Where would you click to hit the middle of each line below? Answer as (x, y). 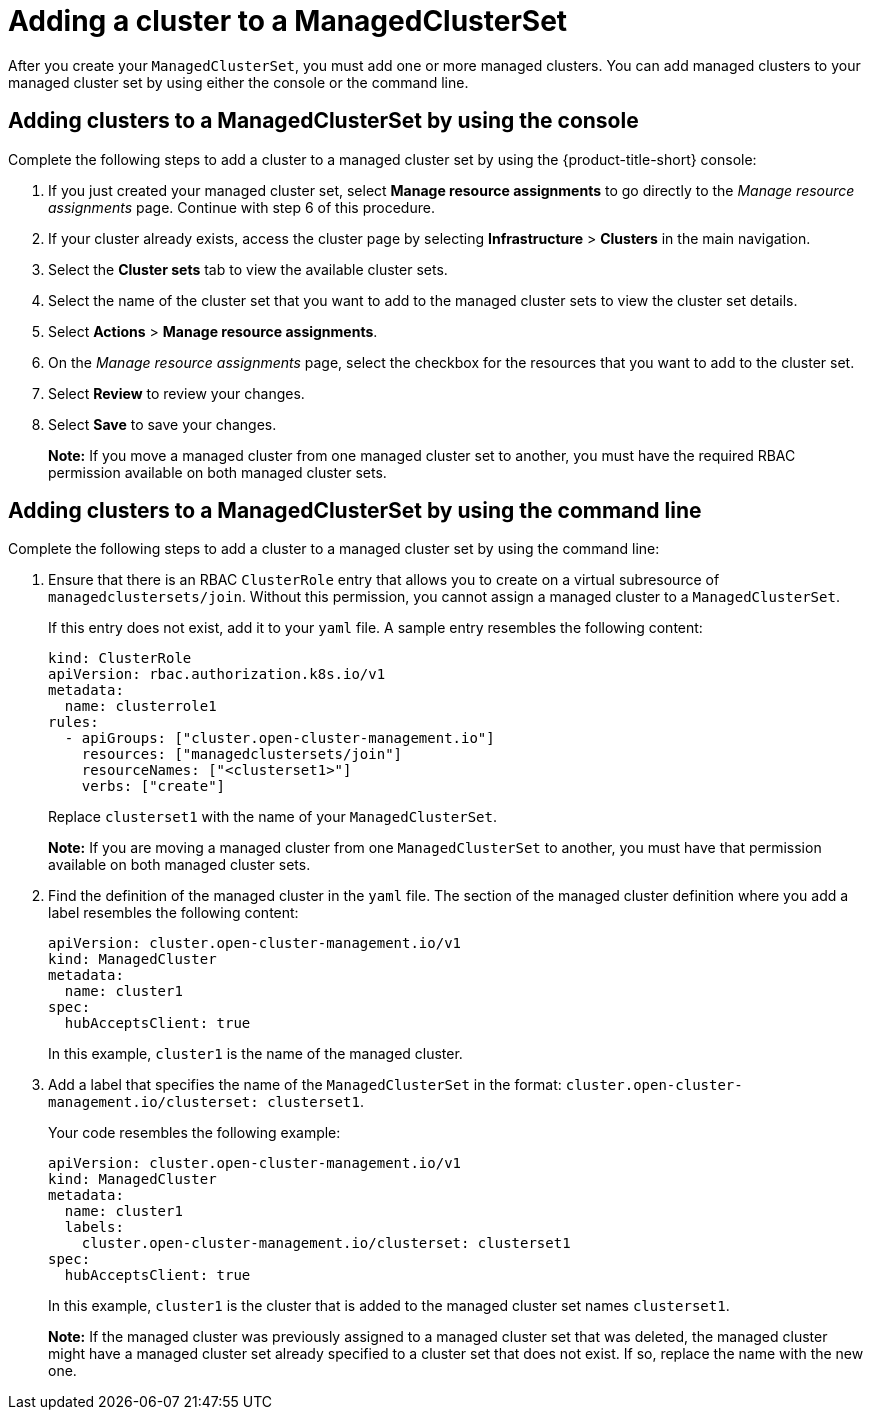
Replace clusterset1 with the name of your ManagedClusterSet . (272, 817)
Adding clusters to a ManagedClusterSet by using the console (323, 121)
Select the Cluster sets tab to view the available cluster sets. (248, 269)
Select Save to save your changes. (162, 424)
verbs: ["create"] (153, 786)
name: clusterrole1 (140, 706)
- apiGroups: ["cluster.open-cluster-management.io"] (279, 738)
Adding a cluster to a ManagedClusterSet (288, 21)
